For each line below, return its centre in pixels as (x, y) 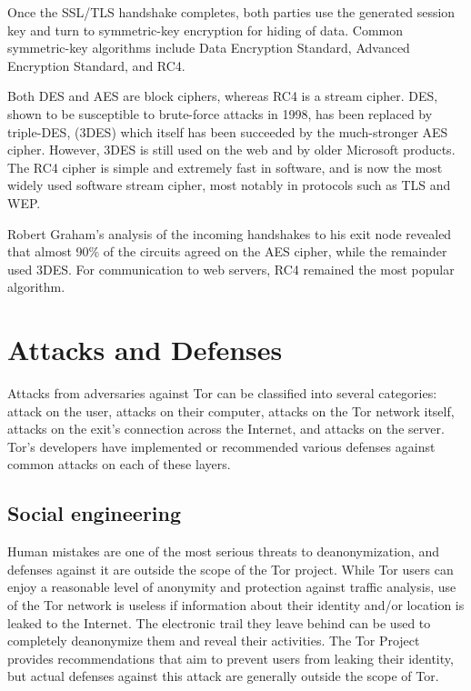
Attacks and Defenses (145, 350)
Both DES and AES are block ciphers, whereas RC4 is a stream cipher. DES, (223, 96)
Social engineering (95, 513)
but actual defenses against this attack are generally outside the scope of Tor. (223, 676)
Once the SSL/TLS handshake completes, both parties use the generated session (231, 12)
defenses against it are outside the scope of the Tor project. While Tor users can (230, 569)
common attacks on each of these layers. (119, 464)
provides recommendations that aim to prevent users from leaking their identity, (230, 658)
